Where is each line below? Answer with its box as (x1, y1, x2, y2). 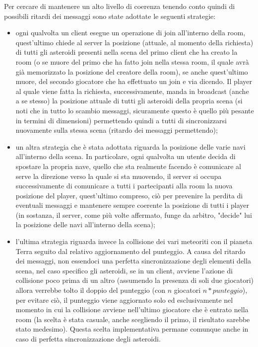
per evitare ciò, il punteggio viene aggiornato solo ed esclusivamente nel (15, 294, 233, 305)
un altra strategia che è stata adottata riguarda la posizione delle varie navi (15, 141, 246, 152)
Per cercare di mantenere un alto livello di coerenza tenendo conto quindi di (4, 1, 235, 11)
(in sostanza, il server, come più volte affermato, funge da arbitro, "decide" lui (15, 209, 252, 220)
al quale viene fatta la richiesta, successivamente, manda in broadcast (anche (15, 86, 249, 96)
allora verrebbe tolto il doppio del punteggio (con (15, 285, 165, 295)
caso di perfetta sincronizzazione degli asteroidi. (15, 334, 161, 344)
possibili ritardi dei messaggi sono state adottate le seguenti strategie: (4, 10, 216, 21)
